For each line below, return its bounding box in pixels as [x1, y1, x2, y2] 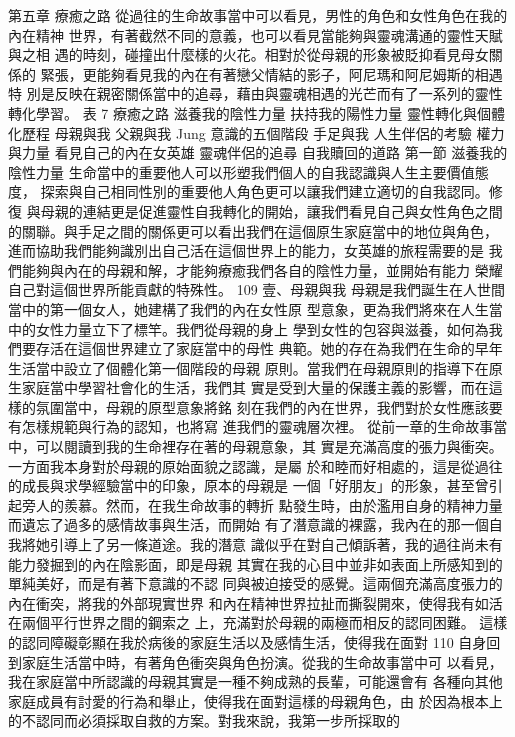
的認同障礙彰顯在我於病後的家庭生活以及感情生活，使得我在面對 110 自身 [8, 632, 487, 652]
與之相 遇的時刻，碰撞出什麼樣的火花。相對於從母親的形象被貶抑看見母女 [8, 44, 489, 65]
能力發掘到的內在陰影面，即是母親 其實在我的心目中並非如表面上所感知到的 [8, 553, 503, 574]
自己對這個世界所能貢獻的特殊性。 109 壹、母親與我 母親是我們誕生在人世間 [8, 279, 505, 300]
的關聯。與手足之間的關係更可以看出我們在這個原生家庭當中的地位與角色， [8, 220, 498, 241]
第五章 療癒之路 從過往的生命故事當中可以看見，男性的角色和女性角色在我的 [8, 5, 508, 25]
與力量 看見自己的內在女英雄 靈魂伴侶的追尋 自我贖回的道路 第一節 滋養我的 [8, 142, 508, 163]
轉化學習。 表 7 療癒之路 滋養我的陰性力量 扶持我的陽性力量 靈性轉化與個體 [8, 102, 505, 123]
